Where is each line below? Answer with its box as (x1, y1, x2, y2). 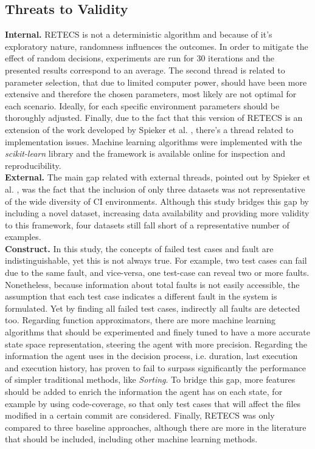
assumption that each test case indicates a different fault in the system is (5, 290, 277, 303)
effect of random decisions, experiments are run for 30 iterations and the (5, 52, 275, 64)
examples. (5, 230, 41, 243)
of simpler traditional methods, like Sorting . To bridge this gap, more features (5, 373, 296, 386)
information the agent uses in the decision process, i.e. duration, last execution (5, 349, 298, 362)
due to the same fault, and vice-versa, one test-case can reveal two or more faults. (5, 266, 310, 279)
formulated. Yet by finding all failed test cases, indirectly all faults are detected (5, 301, 300, 314)
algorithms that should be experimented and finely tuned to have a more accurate (5, 326, 310, 338)
